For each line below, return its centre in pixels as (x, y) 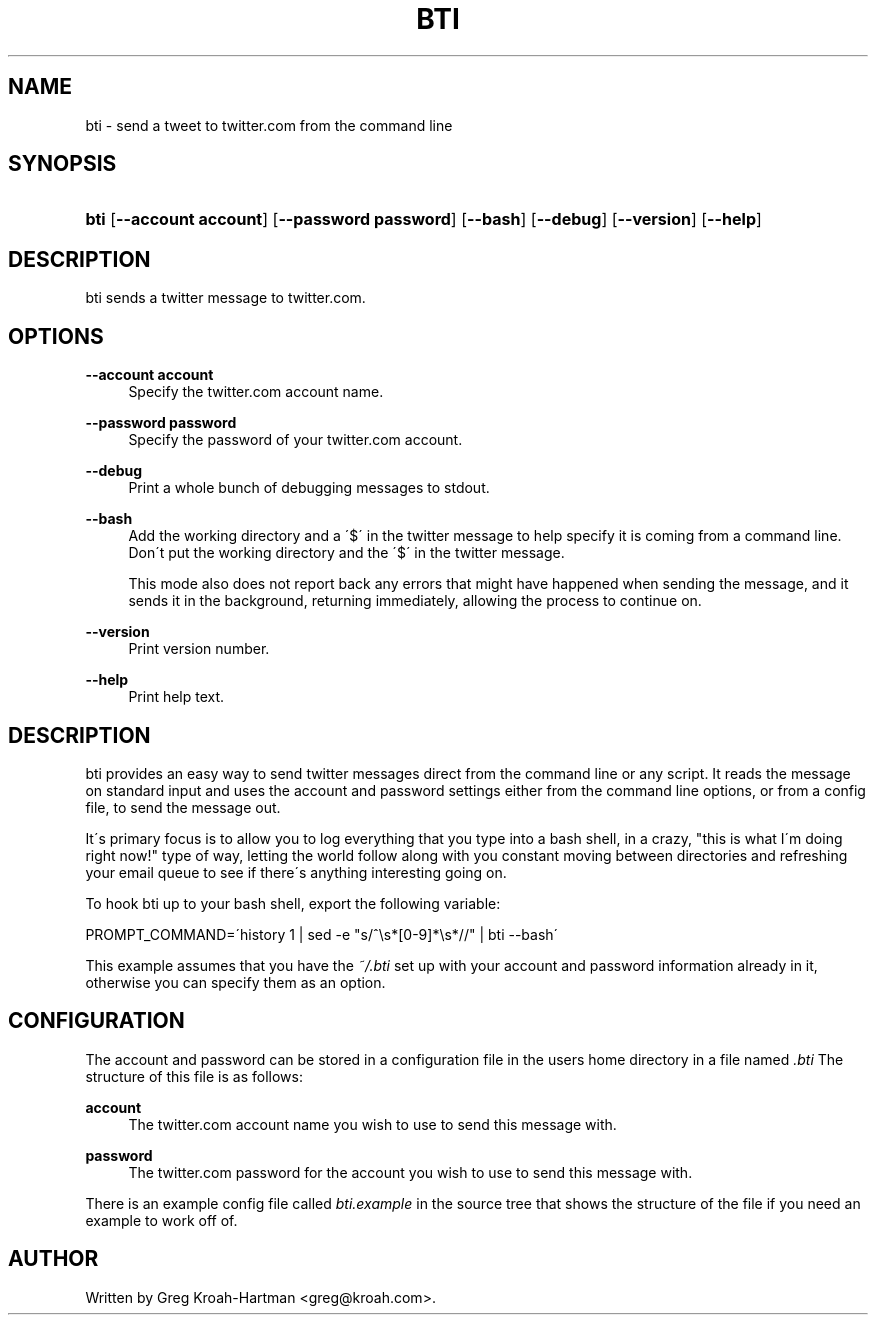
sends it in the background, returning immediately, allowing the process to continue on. (415, 601)
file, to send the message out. (183, 807)
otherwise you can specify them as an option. (235, 982)
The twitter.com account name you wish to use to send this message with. (372, 1124)
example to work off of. (161, 1220)
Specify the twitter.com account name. (256, 392)
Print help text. (176, 697)
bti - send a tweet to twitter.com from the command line (269, 125)
